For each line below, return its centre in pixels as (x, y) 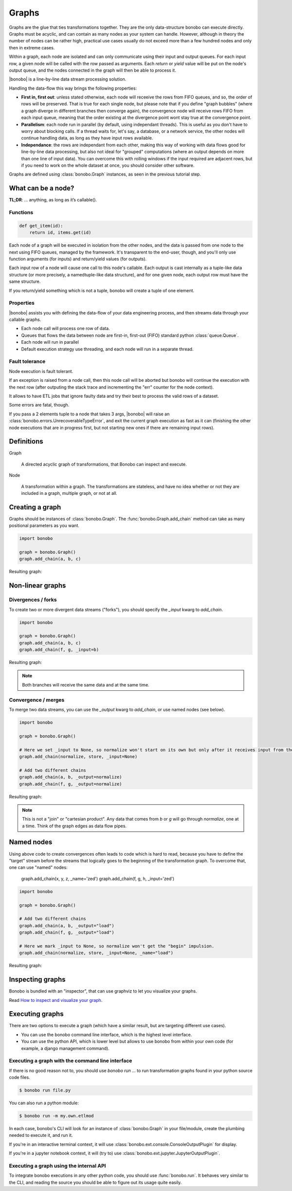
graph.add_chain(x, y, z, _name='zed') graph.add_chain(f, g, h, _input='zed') (98, 879)
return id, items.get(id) (60, 233)
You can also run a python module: (44, 1103)
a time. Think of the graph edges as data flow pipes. (74, 826)
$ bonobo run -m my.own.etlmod (57, 1116)
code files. (19, 1077)
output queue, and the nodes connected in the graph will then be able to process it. (92, 70)
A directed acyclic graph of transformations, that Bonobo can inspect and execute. (104, 464)
